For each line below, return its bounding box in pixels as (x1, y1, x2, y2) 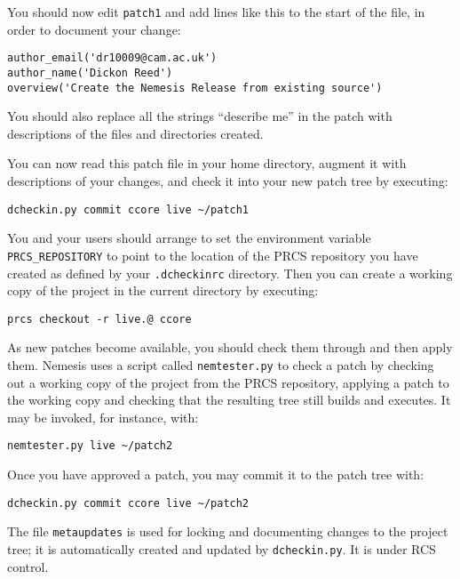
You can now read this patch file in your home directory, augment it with (7, 154, 407, 173)
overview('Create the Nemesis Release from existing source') (7, 81, 383, 94)
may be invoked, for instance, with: (7, 407, 199, 426)
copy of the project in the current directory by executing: (7, 281, 319, 300)
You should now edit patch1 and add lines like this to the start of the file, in (7, 3, 425, 20)
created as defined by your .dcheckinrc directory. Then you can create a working (7, 263, 453, 282)
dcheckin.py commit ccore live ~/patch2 (7, 496, 250, 510)
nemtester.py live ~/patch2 (7, 439, 173, 453)
